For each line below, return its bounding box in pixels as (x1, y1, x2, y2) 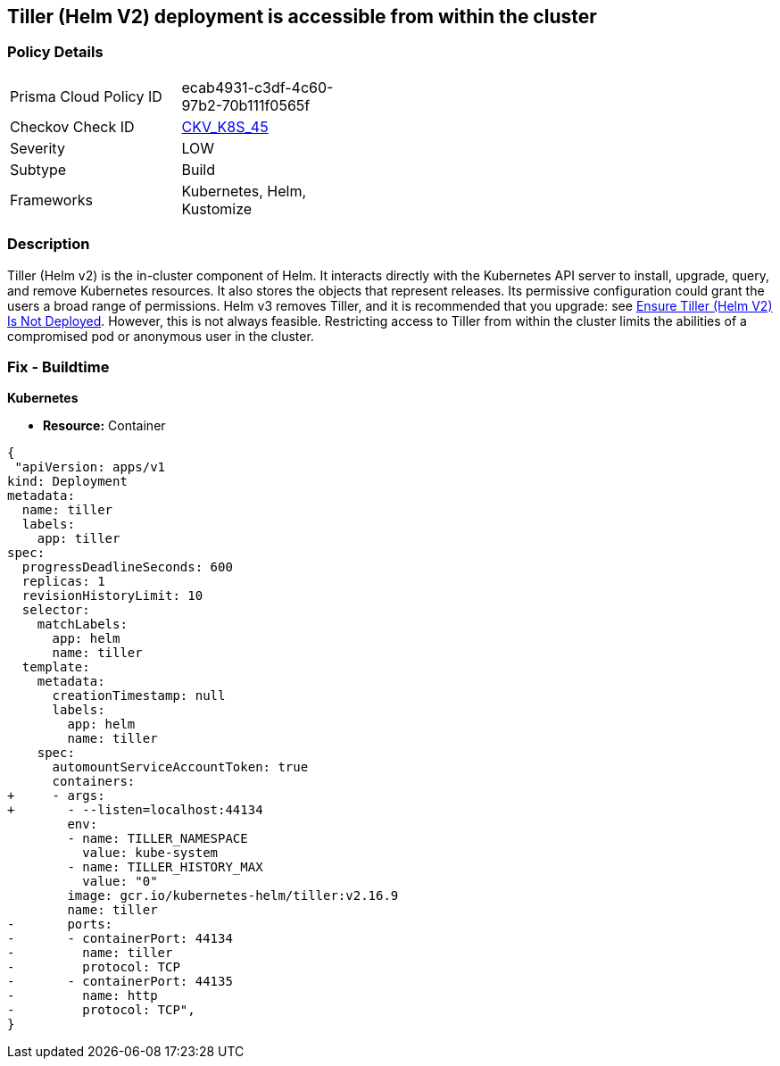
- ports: (7, 917, 113, 932)
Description (7, 235, 90, 254)
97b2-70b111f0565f (181, 96, 311, 114)
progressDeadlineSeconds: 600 (21, 560, 233, 575)
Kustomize (181, 199, 253, 218)
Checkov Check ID (10, 117, 135, 136)
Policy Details (7, 43, 104, 62)
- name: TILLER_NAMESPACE (67, 831, 248, 846)
